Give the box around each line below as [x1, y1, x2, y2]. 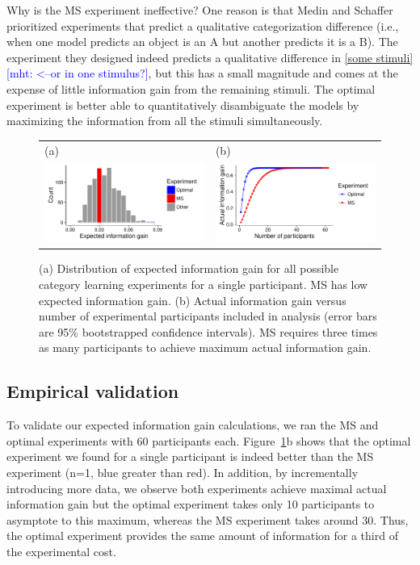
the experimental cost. [6, 542, 116, 559]
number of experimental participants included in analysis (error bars [39, 308, 377, 324]
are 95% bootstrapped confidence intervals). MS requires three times [39, 323, 378, 340]
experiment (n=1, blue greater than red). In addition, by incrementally [6, 464, 359, 481]
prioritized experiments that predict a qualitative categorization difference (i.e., [6, 17, 399, 34]
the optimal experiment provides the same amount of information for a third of [6, 527, 398, 544]
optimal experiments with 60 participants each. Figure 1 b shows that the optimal [6, 432, 411, 449]
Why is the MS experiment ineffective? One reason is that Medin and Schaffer [6, 2, 393, 18]
